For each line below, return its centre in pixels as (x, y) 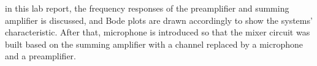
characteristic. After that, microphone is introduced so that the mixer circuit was (158, 32)
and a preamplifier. (40, 56)
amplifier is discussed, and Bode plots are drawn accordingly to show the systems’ (159, 20)
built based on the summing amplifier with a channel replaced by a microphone (154, 44)
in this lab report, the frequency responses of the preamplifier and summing (147, 8)
